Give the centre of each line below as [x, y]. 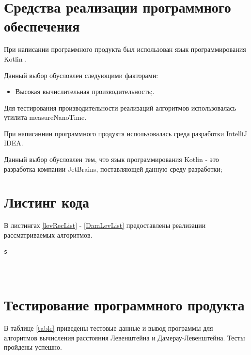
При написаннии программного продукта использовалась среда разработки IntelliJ [125, 133]
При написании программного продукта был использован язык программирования [125, 49]
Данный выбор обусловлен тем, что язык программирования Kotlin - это [111, 159]
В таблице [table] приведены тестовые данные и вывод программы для [109, 328]
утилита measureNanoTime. [45, 117]
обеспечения [42, 26]
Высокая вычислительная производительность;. [85, 91]
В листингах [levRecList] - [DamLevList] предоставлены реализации [105, 225]
